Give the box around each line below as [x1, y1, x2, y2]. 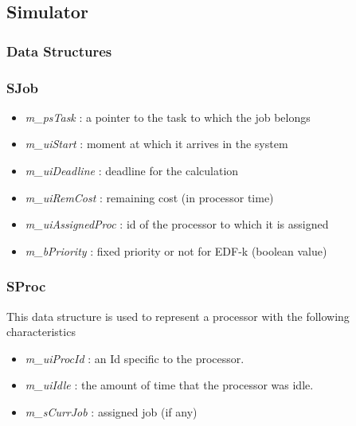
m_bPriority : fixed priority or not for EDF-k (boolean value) [25, 242, 327, 259]
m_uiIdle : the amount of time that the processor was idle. [25, 377, 314, 393]
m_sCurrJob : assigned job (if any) [25, 404, 198, 420]
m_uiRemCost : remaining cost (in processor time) [25, 189, 274, 205]
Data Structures [6, 41, 112, 61]
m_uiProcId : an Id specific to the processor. [25, 350, 245, 366]
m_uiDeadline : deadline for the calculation [25, 162, 239, 179]
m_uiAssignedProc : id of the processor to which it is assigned [25, 216, 329, 233]
